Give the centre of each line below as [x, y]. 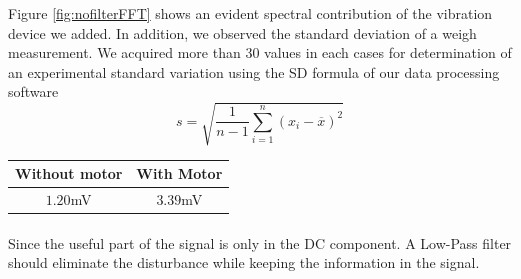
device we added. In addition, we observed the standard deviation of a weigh [242, 32]
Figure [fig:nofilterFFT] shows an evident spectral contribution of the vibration [250, 13]
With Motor [179, 173]
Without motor [69, 173]
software [33, 91]
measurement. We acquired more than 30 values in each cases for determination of [260, 52]
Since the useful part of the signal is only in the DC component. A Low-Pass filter [260, 242]
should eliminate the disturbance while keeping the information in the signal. [244, 262]
